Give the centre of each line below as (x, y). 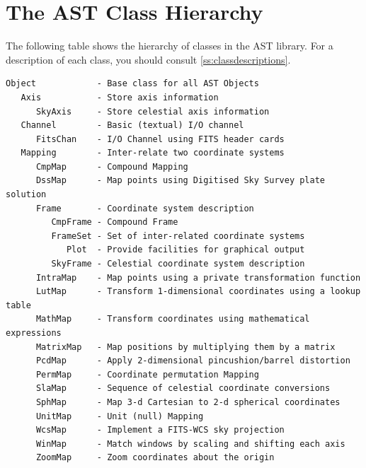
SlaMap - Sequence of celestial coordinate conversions (183, 388)
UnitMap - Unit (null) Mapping (120, 416)
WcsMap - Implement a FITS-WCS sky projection (160, 430)
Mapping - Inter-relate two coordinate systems (153, 153)
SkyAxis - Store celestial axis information (153, 111)
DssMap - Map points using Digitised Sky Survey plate (181, 181)
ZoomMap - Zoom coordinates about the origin (155, 458)
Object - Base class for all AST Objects (132, 84)
